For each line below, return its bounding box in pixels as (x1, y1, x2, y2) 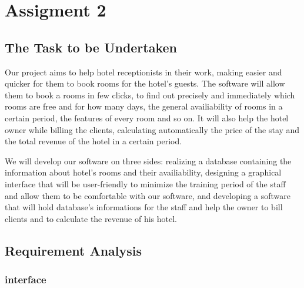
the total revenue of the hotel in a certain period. (5, 135, 182, 147)
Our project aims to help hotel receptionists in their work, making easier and (5, 65, 282, 78)
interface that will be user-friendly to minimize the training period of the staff (5, 177, 286, 190)
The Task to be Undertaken (5, 38, 178, 56)
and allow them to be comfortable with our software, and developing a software (5, 189, 291, 201)
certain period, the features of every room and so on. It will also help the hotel (5, 111, 289, 124)
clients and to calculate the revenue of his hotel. (5, 212, 178, 224)
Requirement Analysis (5, 241, 142, 259)
